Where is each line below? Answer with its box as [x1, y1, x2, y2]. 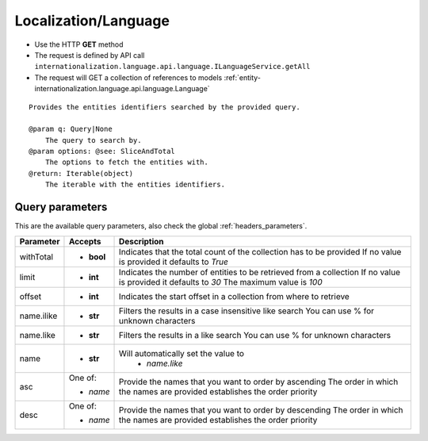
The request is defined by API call [34, 50, 145, 59]
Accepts [68, 236, 101, 247]
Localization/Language [14, 12, 170, 29]
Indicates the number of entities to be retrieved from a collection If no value [119, 267, 400, 278]
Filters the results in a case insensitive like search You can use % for [119, 305, 375, 316]
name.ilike [19, 310, 58, 321]
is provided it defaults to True [119, 256, 229, 267]
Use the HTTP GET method [34, 40, 124, 49]
